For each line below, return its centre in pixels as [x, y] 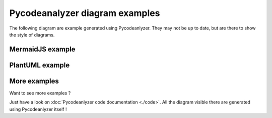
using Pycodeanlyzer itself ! [38, 109]
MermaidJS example [42, 49]
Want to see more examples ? [40, 93]
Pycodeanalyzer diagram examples [85, 13]
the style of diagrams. [32, 34]
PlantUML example [40, 65]
